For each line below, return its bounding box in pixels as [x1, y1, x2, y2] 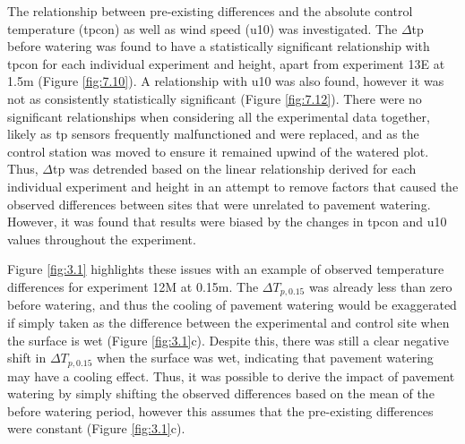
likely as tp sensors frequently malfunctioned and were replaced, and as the [7, 124, 419, 143]
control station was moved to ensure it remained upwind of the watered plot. [7, 141, 429, 160]
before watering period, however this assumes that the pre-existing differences [7, 401, 434, 420]
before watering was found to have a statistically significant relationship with [7, 37, 430, 55]
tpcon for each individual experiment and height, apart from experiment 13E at [7, 54, 445, 73]
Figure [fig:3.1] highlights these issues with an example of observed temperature [7, 260, 444, 278]
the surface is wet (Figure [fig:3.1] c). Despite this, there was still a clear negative [7, 330, 449, 349]
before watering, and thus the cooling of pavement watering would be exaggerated [7, 295, 457, 314]
